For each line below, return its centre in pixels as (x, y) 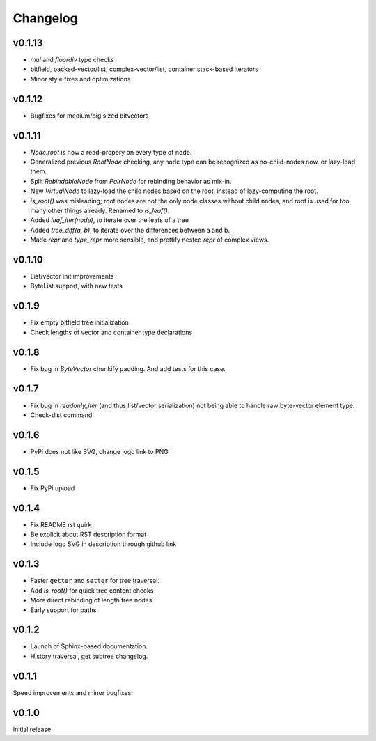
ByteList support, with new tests (77, 286)
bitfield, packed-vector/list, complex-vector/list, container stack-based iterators (144, 69)
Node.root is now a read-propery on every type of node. (111, 152)
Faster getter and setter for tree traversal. (95, 581)
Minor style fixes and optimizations (80, 79)
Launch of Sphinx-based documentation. (89, 646)
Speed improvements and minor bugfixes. (73, 692)
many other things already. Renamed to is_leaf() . (100, 210)
